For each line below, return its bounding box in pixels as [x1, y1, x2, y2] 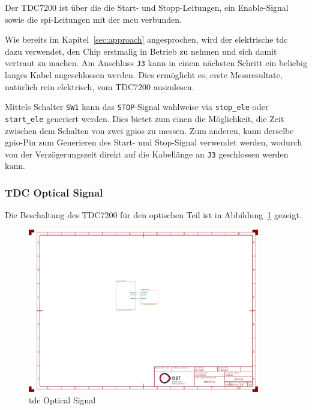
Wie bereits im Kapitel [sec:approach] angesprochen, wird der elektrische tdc [5, 33, 288, 46]
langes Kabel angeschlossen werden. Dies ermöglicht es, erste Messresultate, [5, 69, 283, 81]
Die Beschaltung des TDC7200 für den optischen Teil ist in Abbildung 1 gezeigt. [5, 209, 302, 221]
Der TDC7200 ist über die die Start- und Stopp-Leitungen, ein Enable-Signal [5, 1, 289, 13]
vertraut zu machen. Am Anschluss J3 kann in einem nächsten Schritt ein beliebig [5, 57, 307, 69]
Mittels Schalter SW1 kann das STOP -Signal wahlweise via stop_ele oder [5, 100, 269, 113]
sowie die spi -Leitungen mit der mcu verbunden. [5, 13, 182, 25]
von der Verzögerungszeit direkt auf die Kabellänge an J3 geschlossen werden [5, 147, 289, 160]
